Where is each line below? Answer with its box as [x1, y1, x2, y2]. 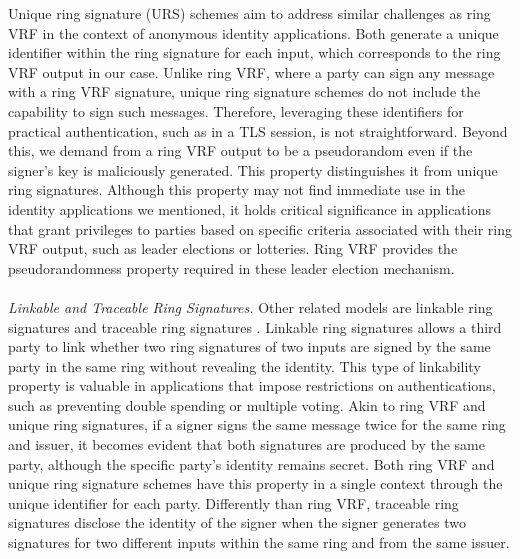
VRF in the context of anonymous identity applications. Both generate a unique [8, 22, 499, 43]
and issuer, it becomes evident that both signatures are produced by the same [8, 434, 485, 455]
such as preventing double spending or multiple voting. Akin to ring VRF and [8, 394, 486, 415]
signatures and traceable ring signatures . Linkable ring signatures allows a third [8, 316, 502, 337]
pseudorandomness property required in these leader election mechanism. [8, 257, 455, 278]
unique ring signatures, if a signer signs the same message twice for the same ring [8, 414, 506, 435]
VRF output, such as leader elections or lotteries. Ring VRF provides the [8, 238, 458, 259]
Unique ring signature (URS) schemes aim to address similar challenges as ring [8, 3, 491, 23]
